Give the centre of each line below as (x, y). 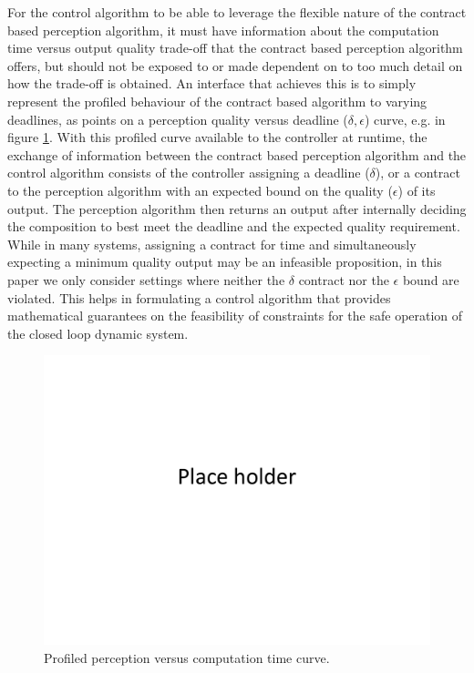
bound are (431, 279)
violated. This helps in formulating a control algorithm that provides (199, 297)
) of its (417, 190)
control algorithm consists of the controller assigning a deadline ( (189, 173)
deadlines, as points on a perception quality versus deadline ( (178, 119)
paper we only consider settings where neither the (146, 279)
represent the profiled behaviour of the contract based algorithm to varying (217, 101)
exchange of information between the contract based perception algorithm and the (237, 154)
